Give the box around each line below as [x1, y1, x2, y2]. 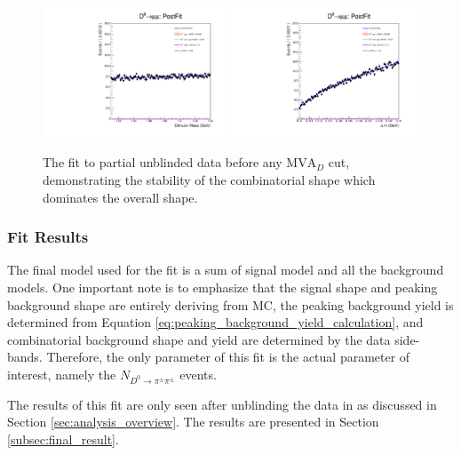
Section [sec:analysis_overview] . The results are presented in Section [7, 412, 379, 431]
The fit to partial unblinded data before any [43, 153, 282, 172]
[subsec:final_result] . [7, 429, 119, 448]
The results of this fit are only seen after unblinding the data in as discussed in [7, 395, 437, 413]
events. [179, 364, 217, 383]
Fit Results [7, 226, 89, 248]
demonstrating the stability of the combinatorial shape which [43, 171, 376, 188]
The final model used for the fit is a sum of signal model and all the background [7, 260, 444, 279]
